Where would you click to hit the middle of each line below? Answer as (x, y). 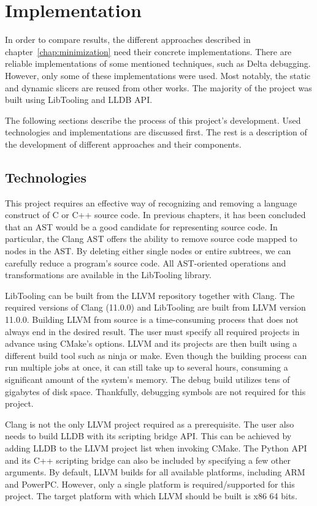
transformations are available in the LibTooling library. (108, 275)
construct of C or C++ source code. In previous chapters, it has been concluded (155, 215)
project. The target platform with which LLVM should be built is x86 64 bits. (151, 496)
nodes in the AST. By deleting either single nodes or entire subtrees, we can (148, 251)
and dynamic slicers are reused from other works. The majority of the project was (158, 87)
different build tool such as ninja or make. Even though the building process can (156, 355)
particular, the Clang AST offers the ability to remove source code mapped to (151, 239)
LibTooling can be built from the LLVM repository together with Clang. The (150, 295)
